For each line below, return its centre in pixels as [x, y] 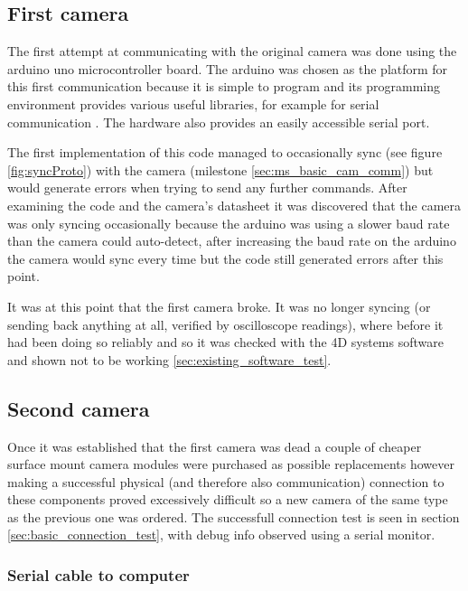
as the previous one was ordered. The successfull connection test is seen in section [234, 516]
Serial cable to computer [98, 574]
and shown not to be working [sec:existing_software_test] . [169, 359]
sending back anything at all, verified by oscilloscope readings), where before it [225, 324]
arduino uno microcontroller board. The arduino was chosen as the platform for [228, 68]
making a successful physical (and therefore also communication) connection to [226, 481]
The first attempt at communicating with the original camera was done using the [232, 51]
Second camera [79, 408]
